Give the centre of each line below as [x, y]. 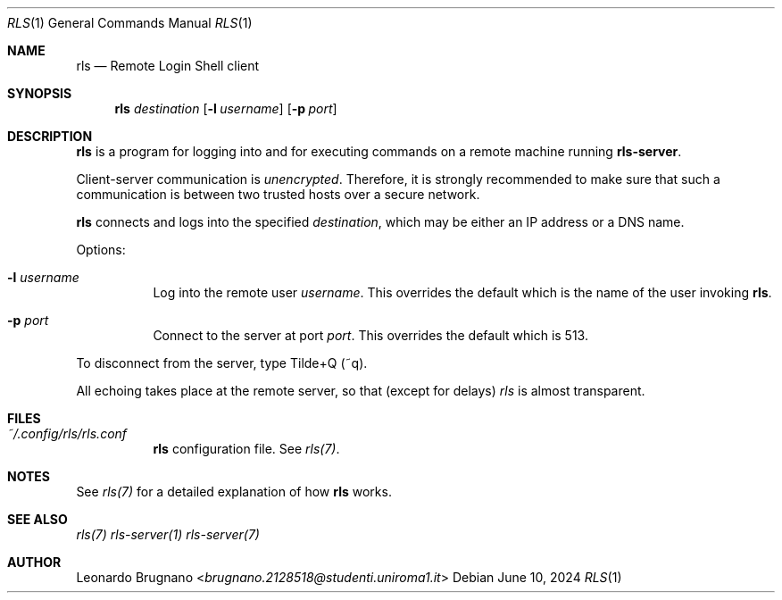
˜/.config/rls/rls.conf [67, 433]
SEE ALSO [37, 519]
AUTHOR [34, 562]
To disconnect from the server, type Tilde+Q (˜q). [222, 363]
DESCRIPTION [50, 136]
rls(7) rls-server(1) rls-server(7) [168, 534]
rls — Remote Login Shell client [168, 66]
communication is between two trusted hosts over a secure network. [278, 194]
